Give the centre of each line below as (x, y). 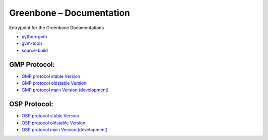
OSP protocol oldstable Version (54, 123)
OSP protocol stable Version (50, 116)
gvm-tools (32, 43)
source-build (35, 50)
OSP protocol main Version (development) (65, 130)
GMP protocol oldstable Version (54, 83)
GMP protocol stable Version (51, 76)
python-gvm (34, 36)
